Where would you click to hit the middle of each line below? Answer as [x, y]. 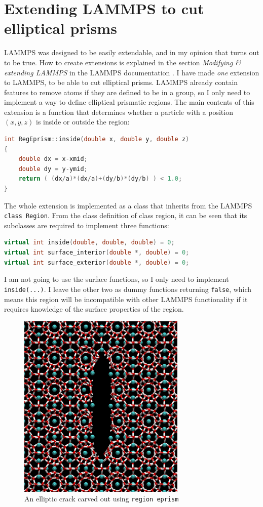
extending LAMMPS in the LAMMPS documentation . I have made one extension [132, 72]
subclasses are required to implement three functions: [87, 225]
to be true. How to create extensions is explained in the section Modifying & [123, 62]
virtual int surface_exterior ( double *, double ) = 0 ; [97, 262]
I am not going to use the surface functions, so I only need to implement [117, 279]
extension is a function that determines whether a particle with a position [119, 112]
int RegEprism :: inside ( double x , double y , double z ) [97, 139]
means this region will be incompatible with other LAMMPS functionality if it [126, 299]
